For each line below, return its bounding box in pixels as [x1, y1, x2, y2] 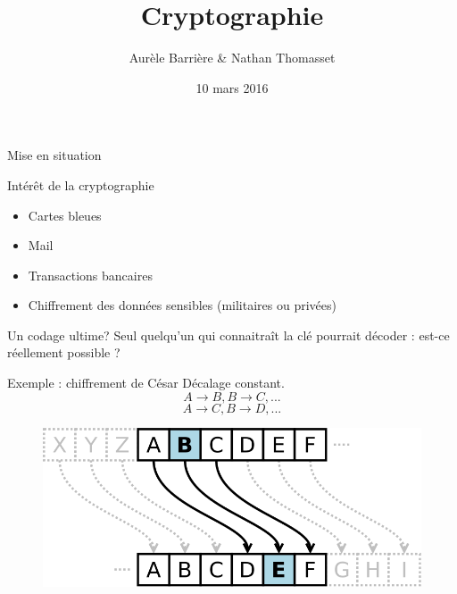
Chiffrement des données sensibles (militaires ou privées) [28, 296, 337, 314]
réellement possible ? [7, 343, 120, 362]
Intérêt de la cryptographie [7, 175, 154, 194]
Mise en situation [7, 146, 102, 164]
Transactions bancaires [28, 265, 153, 284]
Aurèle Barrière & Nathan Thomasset [129, 48, 336, 67]
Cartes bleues [28, 205, 102, 224]
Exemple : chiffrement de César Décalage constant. [7, 373, 285, 392]
